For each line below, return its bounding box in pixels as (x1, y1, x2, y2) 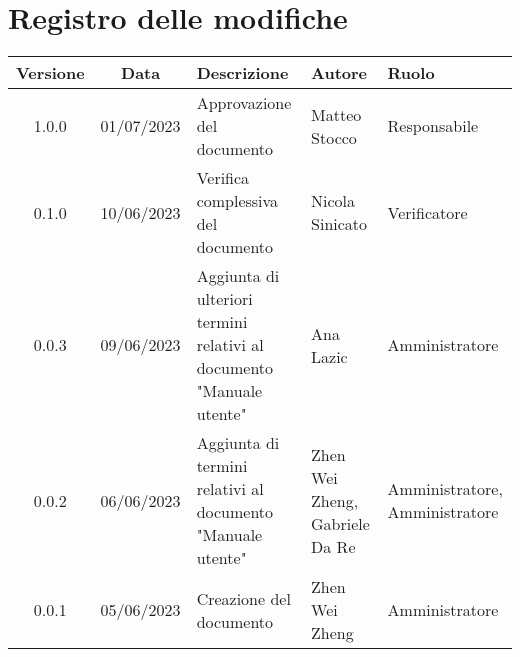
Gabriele (311, 511, 370, 535)
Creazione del (196, 586, 291, 610)
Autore (311, 61, 368, 85)
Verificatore (387, 200, 468, 224)
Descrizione (196, 61, 289, 85)
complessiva (196, 189, 279, 213)
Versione (16, 61, 85, 85)
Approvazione (196, 91, 292, 115)
